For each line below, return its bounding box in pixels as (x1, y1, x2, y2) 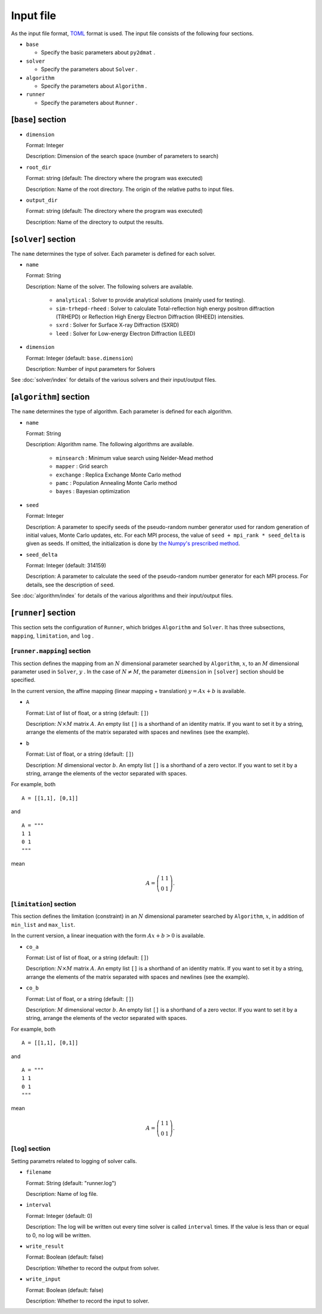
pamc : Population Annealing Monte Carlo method (55, 479, 177, 486)
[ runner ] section (11, 608, 76, 618)
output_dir (26, 197, 58, 203)
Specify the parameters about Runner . (41, 99, 138, 106)
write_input (26, 1276, 61, 1282)
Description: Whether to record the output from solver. (26, 1264, 160, 1272)
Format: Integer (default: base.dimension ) (26, 354, 134, 361)
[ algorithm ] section (11, 392, 90, 402)
